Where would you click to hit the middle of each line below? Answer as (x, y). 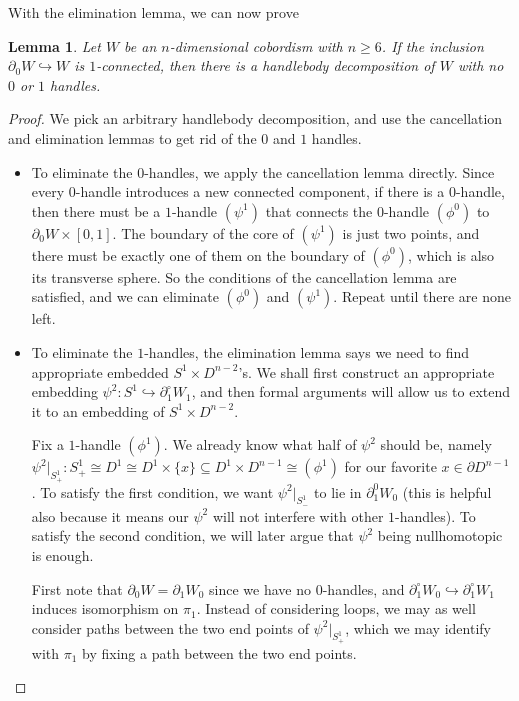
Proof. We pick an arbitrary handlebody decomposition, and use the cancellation (255, 118)
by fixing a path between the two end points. (219, 652)
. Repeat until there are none (422, 296)
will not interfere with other (298, 515)
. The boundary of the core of (203, 232)
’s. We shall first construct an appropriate (366, 371)
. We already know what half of (260, 444)
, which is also (451, 254)
